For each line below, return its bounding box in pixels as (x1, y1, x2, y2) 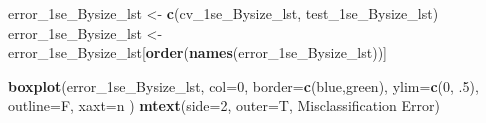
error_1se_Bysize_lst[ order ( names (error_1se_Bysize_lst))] (8, 42, 387, 63)
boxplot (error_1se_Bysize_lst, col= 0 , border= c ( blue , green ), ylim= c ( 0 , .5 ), (8, 75, 479, 96)
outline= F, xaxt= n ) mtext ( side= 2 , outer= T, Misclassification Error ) (8, 95, 441, 116)
